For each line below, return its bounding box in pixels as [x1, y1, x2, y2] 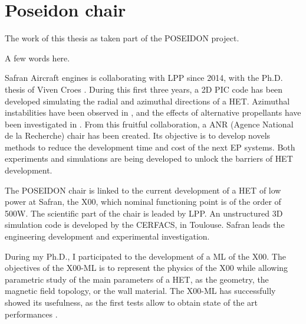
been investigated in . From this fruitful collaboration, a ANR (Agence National [5, 117, 294, 130]
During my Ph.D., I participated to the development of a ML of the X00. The [5, 250, 286, 262]
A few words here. [5, 51, 70, 64]
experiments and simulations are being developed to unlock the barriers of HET [5, 152, 293, 165]
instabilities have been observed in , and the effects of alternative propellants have [5, 106, 301, 119]
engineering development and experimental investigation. [5, 230, 210, 243]
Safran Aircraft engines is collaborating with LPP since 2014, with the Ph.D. [5, 71, 283, 84]
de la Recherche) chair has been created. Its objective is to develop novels [5, 129, 271, 142]
